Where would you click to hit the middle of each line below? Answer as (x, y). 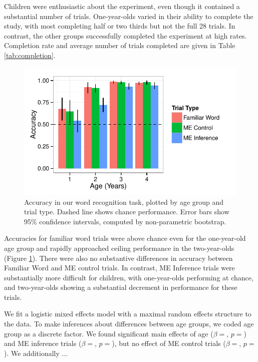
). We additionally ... (36, 353)
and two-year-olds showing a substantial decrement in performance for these (121, 287)
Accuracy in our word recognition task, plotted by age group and (124, 202)
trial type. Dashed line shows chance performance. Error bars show (127, 212)
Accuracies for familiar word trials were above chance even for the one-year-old (125, 238)
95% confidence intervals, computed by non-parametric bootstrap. (125, 221)
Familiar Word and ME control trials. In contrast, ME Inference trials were (119, 268)
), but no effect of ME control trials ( (169, 343)
